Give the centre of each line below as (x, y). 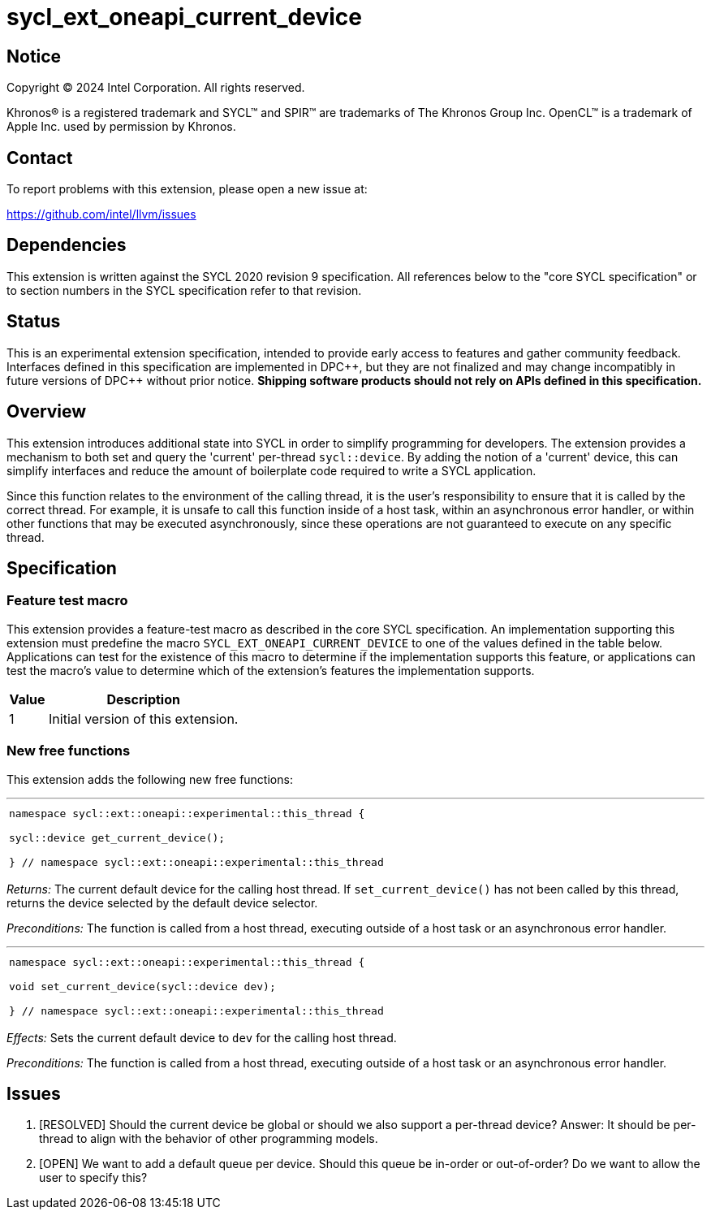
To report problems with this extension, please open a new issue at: (187, 189)
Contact (40, 158)
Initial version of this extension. (144, 718)
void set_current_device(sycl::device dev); (142, 986)
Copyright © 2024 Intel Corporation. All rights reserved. (156, 88)
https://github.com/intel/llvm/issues (101, 214)
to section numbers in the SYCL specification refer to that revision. (184, 290)
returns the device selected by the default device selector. (162, 902)
